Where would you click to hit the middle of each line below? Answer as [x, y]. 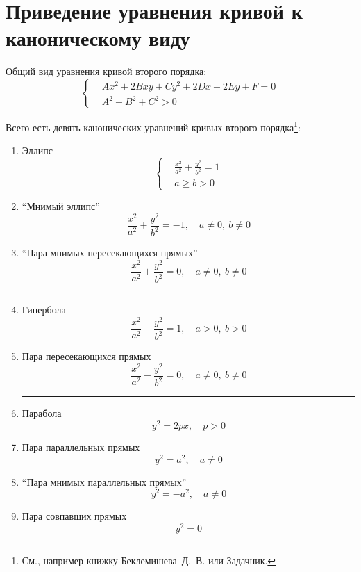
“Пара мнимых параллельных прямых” [104, 481]
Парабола [42, 413]
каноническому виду [98, 38]
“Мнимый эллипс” [61, 206]
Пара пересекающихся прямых [86, 356]
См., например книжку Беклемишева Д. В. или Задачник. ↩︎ [149, 561]
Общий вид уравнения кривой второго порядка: [106, 71]
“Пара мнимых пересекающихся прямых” [110, 253]
